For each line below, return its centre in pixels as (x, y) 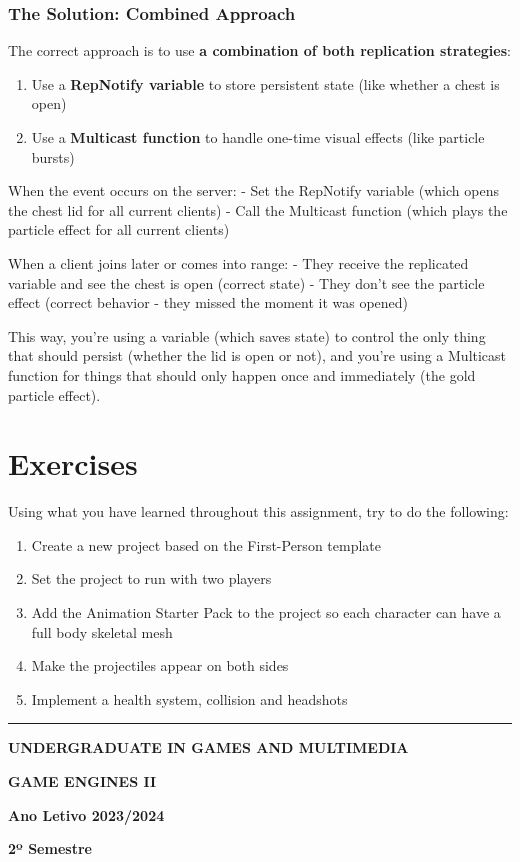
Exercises (73, 463)
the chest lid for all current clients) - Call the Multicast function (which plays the (258, 209)
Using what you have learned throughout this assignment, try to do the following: (258, 511)
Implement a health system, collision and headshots (189, 698)
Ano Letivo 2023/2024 (86, 814)
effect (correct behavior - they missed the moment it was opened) (208, 302)
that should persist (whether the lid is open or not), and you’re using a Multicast (257, 355)
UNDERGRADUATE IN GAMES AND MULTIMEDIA (208, 747)
